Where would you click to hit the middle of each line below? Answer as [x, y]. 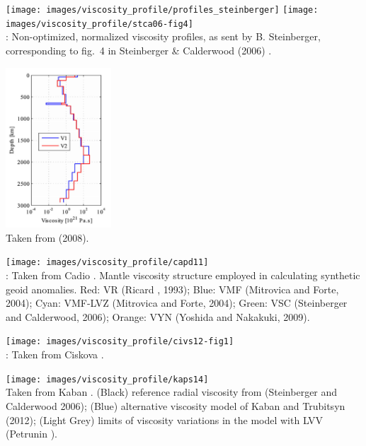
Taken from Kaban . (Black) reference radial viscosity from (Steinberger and [172, 392]
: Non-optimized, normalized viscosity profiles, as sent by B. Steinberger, [163, 36]
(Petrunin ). [32, 434]
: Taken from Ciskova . [55, 354]
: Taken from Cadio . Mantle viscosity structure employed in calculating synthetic [183, 275]
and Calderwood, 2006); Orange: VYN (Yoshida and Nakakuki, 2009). [158, 316]
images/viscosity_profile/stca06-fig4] [99, 24]
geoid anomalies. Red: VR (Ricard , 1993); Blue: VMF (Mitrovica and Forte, [172, 289]
